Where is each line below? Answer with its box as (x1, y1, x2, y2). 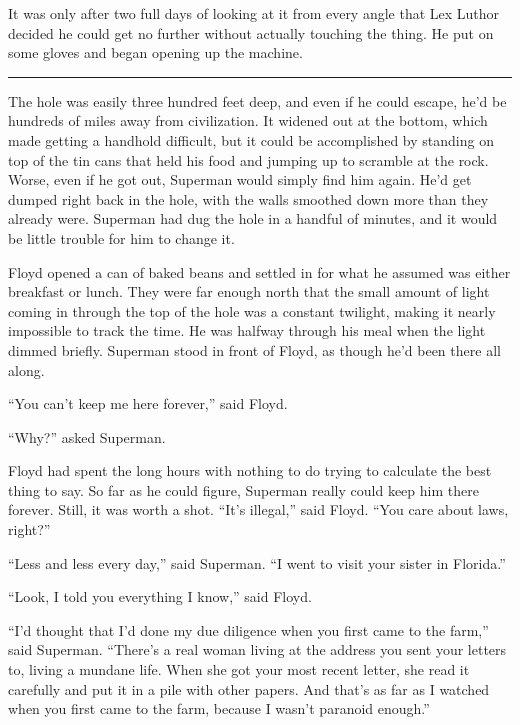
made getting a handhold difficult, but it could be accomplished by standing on (8, 129, 494, 150)
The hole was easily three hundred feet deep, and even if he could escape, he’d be (8, 90, 507, 111)
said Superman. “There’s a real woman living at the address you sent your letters (8, 639, 507, 660)
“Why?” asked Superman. (8, 426, 166, 447)
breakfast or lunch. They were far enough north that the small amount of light (8, 281, 490, 302)
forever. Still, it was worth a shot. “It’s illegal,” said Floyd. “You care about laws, (8, 499, 509, 520)
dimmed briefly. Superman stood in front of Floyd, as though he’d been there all (8, 339, 501, 360)
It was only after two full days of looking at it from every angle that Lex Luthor (8, 3, 500, 23)
